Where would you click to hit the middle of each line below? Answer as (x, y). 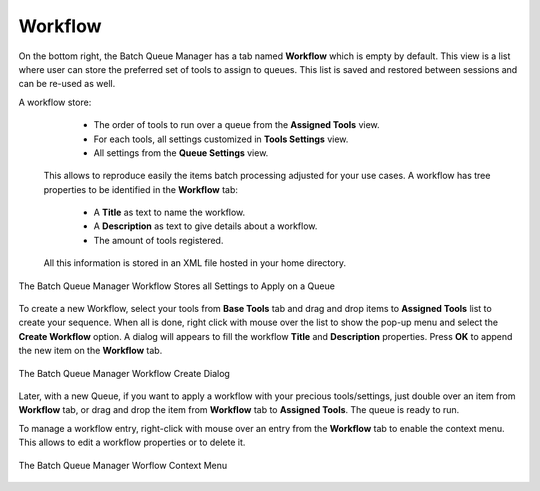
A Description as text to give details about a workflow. (205, 226)
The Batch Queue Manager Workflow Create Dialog (124, 373)
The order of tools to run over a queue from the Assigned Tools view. (236, 125)
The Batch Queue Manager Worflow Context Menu (123, 465)
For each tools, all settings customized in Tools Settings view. (221, 139)
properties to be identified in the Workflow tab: (141, 189)
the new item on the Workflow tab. (90, 351)
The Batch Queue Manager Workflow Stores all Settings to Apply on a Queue (176, 286)
